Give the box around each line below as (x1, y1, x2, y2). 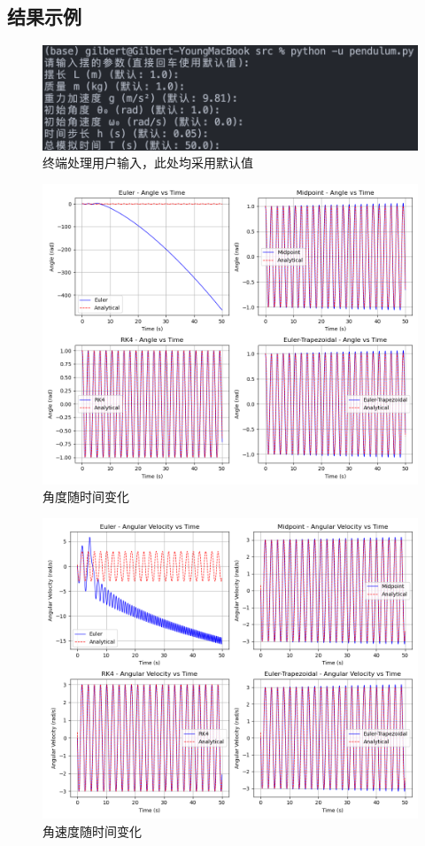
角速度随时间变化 (42, 821, 142, 840)
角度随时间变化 (42, 487, 129, 506)
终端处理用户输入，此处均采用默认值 (42, 153, 253, 172)
